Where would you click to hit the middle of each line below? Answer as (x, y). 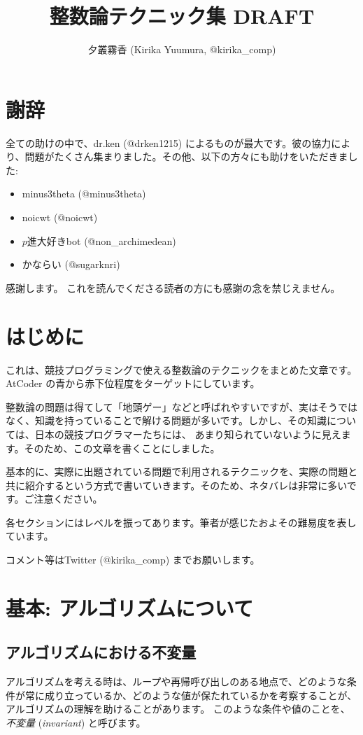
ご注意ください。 (63, 499)
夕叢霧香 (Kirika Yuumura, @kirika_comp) (182, 49)
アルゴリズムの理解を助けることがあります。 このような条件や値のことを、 (178, 709)
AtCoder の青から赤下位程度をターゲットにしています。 (133, 383)
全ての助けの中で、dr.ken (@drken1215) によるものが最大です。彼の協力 (169, 142)
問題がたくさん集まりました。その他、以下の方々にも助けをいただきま (186, 156)
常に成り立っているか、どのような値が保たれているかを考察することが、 (191, 695)
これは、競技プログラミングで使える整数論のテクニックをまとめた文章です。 (181, 369)
